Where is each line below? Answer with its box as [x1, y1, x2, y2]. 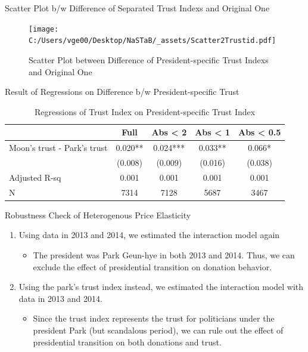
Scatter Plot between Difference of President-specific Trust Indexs [29, 53, 269, 66]
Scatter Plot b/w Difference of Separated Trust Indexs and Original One [5, 2, 270, 14]
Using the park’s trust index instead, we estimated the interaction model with [18, 280, 304, 293]
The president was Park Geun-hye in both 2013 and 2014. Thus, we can [33, 248, 295, 261]
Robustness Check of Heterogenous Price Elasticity [5, 208, 191, 221]
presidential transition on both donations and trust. [33, 335, 222, 348]
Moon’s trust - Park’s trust [9, 141, 108, 154]
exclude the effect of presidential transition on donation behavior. [33, 260, 272, 273]
